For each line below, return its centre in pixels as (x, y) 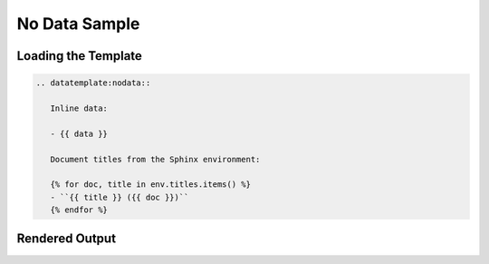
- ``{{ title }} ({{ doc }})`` (120, 197)
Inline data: (79, 108)
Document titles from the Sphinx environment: (155, 159)
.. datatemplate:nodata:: (93, 83)
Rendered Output (67, 239)
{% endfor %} (79, 210)
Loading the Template (79, 56)
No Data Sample (78, 24)
